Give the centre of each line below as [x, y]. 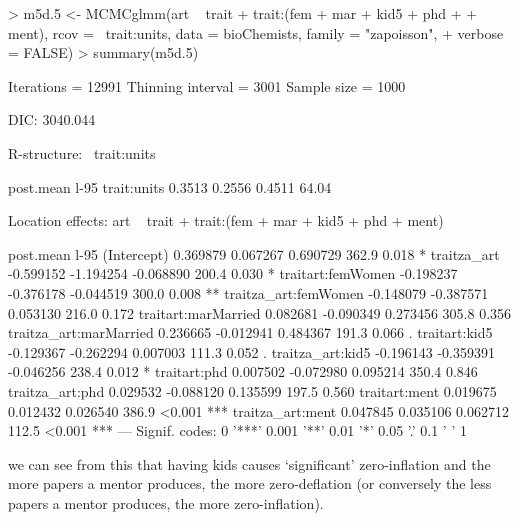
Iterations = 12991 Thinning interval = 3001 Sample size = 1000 [207, 85]
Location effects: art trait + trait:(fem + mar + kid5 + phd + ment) [226, 220]
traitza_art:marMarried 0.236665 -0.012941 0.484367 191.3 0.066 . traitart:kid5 [250, 332]
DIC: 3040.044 [52, 119]
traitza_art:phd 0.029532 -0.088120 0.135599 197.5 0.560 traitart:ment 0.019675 [252, 390]
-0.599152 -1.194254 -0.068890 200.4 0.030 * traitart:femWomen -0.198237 [233, 273]
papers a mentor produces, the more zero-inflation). [166, 502]
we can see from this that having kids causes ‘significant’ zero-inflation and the [249, 463]
